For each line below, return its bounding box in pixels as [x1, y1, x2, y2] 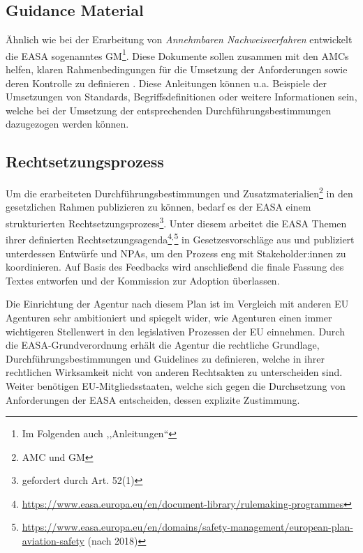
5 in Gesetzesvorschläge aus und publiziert [174, 230, 355, 246]
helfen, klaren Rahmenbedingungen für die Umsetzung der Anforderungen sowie [6, 62, 348, 77]
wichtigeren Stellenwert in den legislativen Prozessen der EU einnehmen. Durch [6, 324, 345, 338]
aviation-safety [22, 533, 84, 548]
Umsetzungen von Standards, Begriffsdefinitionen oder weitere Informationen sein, [6, 89, 357, 104]
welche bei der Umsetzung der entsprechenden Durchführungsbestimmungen [6, 103, 332, 117]
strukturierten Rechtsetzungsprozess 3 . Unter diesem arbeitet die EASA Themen [6, 214, 347, 230]
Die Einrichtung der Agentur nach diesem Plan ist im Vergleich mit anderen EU [6, 296, 349, 311]
